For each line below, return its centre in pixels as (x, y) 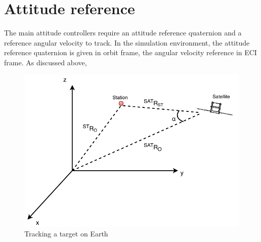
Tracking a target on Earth (66, 234)
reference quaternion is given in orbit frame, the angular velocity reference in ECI (130, 52)
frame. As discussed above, (46, 62)
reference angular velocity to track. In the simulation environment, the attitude (127, 42)
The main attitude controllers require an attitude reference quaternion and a (123, 33)
